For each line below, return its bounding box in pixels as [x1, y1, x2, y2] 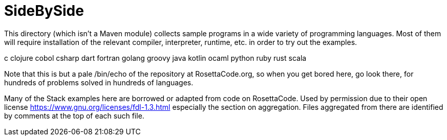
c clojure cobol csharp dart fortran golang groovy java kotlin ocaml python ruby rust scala [4, 53, 307, 62]
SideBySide [4, 2, 84, 19]
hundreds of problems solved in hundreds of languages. [4, 78, 194, 87]
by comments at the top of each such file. [4, 111, 144, 120]
